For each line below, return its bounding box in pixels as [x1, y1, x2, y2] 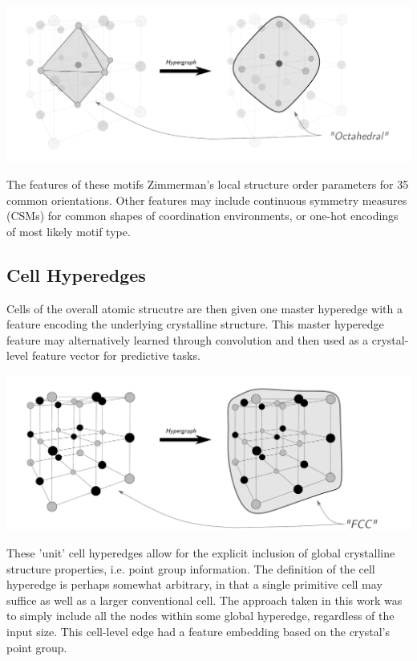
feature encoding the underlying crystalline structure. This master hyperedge [6, 316, 384, 333]
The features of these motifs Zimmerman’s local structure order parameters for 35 [6, 176, 409, 193]
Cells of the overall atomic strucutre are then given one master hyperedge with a [6, 300, 403, 316]
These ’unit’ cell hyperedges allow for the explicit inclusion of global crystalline [6, 544, 395, 561]
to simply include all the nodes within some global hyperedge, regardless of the [6, 607, 395, 624]
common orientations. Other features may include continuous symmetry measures [6, 191, 407, 208]
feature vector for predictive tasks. [31, 347, 200, 364]
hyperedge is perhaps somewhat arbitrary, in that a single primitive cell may [6, 576, 383, 593]
